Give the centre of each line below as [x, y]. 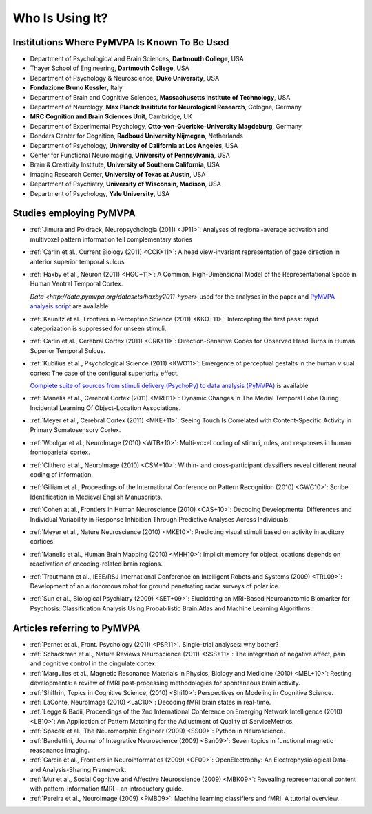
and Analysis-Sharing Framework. [78, 769]
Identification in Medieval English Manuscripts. [96, 497]
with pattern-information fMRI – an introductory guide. [107, 789]
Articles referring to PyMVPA [76, 628]
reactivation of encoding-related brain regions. [96, 564]
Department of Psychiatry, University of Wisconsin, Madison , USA [126, 184]
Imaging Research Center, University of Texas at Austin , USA [118, 174]
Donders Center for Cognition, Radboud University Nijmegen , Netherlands [137, 136]
